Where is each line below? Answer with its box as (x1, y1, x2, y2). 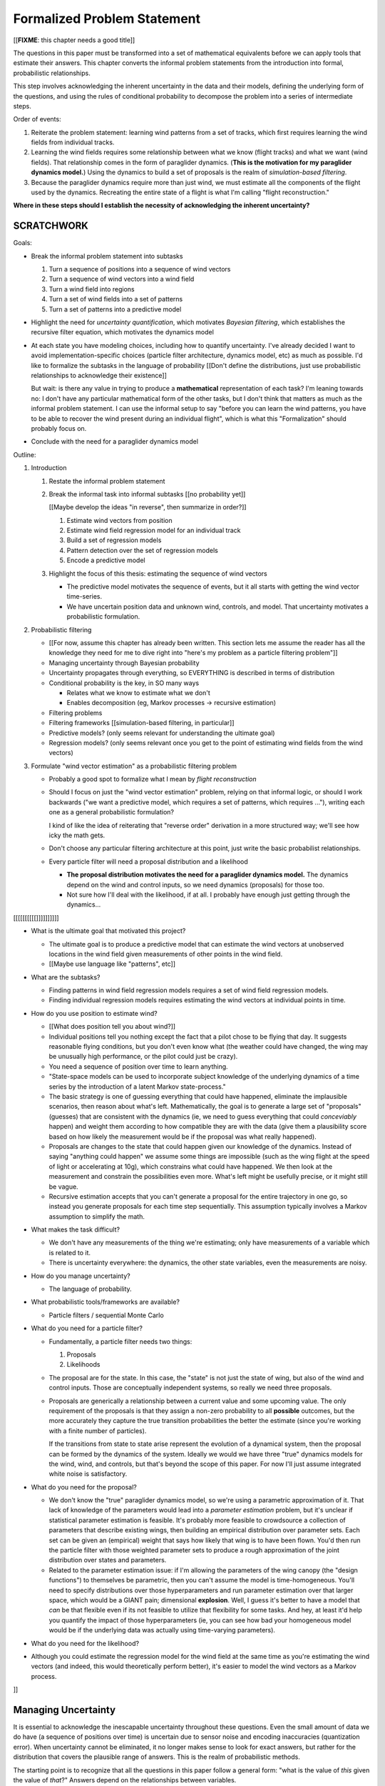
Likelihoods (66, 1360, 101, 1369)
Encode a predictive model (66, 556, 145, 564)
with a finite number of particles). (48, 1426, 147, 1435)
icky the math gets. (48, 831, 106, 839)
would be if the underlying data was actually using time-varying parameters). (48, 1626, 276, 1635)
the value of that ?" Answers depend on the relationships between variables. (13, 1775, 237, 1784)
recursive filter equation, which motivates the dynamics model (31, 328, 214, 336)
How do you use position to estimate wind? (31, 1009, 158, 1017)
